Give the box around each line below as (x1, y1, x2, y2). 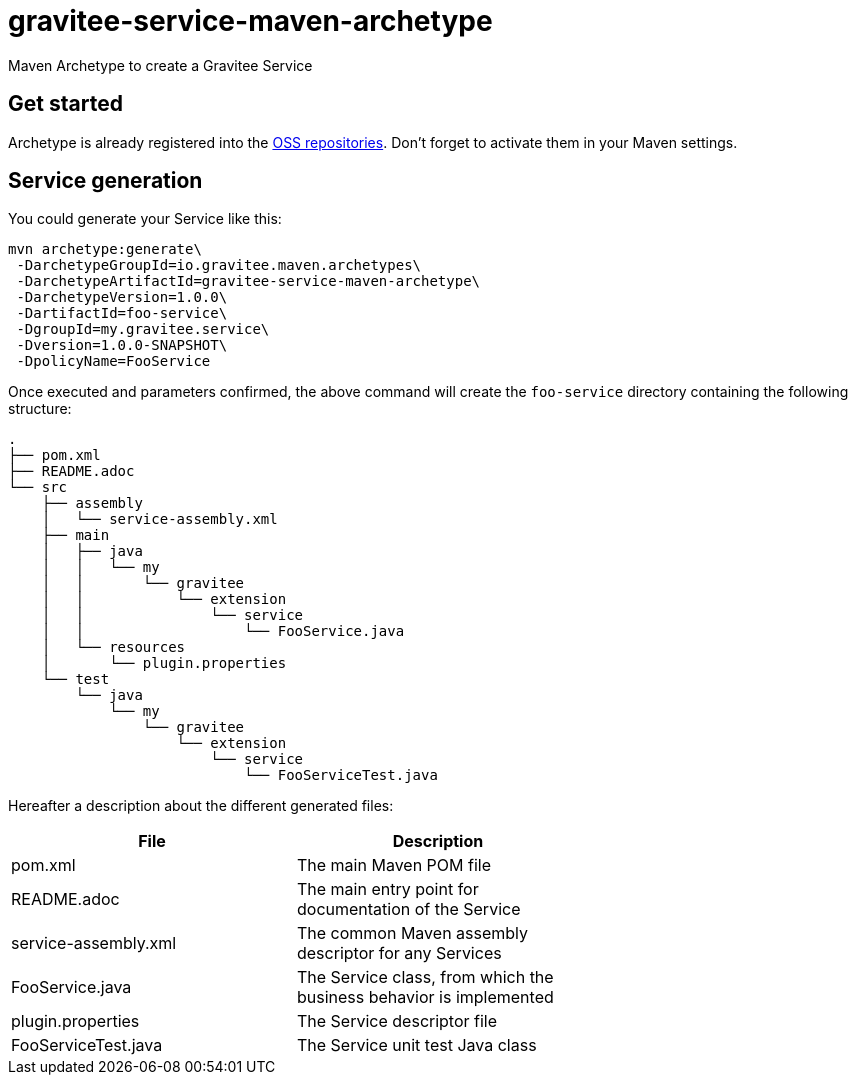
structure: (8, 400, 72, 418)
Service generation (8, 168, 203, 194)
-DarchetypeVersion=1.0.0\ (16, 289, 228, 306)
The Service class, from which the (296, 967, 554, 988)
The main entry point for (296, 879, 479, 900)
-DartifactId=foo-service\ (16, 305, 228, 322)
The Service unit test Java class (296, 1035, 537, 1056)
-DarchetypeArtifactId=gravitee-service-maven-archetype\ (16, 273, 481, 290)
